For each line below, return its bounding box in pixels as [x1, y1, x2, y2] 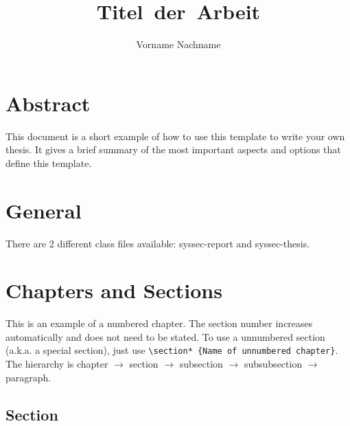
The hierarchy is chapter [5, 357, 108, 371]
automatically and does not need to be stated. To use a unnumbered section [5, 329, 325, 344]
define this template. [5, 155, 92, 170]
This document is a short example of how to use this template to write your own [5, 128, 345, 143]
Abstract [5, 89, 91, 117]
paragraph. [5, 370, 51, 384]
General [5, 196, 82, 224]
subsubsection [244, 357, 303, 371]
